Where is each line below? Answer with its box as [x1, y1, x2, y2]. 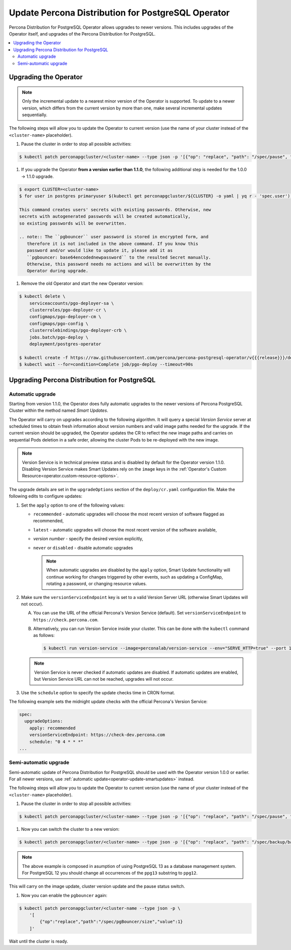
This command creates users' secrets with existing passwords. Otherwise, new [19, 207, 211, 212]
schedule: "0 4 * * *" [29, 739, 83, 744]
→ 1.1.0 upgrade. [21, 173, 54, 179]
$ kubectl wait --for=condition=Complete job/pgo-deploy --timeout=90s [19, 362, 194, 367]
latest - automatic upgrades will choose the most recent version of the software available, [33, 527, 217, 532]
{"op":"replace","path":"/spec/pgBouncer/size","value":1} [39, 919, 183, 925]
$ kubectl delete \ [19, 294, 65, 299]
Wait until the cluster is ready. [9, 938, 68, 944]
